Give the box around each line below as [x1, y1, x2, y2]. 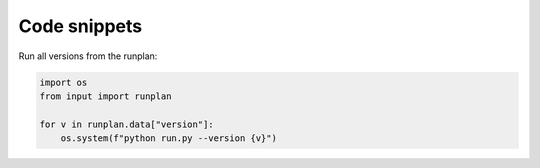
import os [39, 76, 88, 88]
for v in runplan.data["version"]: [39, 118, 214, 130]
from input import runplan [39, 90, 172, 102]
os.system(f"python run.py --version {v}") [60, 133, 277, 144]
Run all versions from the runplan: [18, 50, 158, 62]
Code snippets [18, 15, 143, 37]
